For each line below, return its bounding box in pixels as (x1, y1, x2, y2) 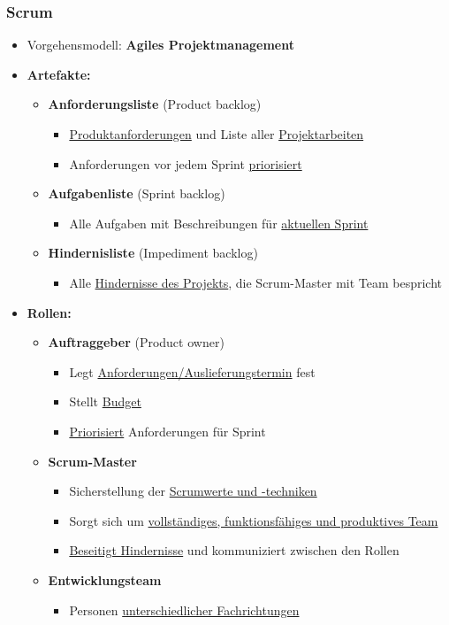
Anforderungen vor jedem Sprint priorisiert (69, 154, 302, 173)
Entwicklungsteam (48, 570, 162, 589)
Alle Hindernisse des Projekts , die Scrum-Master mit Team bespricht (69, 273, 443, 291)
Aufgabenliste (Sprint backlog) (48, 184, 225, 203)
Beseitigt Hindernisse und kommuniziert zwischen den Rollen (69, 541, 400, 559)
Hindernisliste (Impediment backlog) (48, 243, 258, 262)
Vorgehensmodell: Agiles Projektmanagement (27, 35, 294, 54)
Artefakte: (27, 65, 91, 83)
